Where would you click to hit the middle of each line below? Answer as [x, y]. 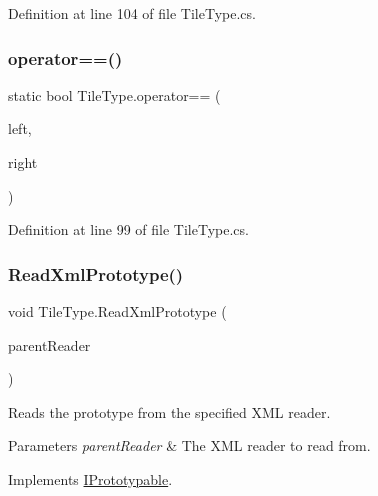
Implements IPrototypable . [90, 478]
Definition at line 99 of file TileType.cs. [128, 229]
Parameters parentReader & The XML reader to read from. [189, 445]
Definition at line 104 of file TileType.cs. [132, 13]
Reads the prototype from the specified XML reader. [169, 411]
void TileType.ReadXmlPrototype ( [117, 311]
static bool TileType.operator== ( [114, 94]
